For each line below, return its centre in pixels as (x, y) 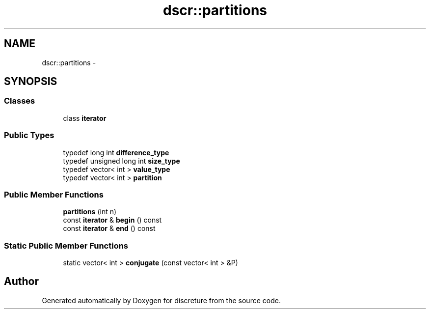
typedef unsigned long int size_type (121, 161)
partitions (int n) (90, 212)
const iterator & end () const (109, 228)
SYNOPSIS (31, 82)
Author (21, 282)
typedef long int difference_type (116, 152)
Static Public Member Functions (66, 245)
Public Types (29, 135)
